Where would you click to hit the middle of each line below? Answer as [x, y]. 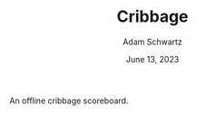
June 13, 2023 [153, 59]
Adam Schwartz [153, 42]
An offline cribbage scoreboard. [69, 101]
